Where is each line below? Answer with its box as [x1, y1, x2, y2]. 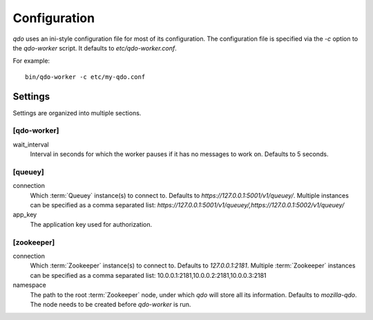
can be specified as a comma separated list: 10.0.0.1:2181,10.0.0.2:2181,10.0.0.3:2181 [30, 271, 267, 279]
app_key [12, 211, 37, 219]
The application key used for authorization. [30, 220, 153, 228]
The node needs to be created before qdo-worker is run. [30, 300, 191, 308]
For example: [12, 57, 50, 65]
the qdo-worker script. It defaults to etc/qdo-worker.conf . [12, 44, 178, 52]
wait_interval [12, 140, 49, 149]
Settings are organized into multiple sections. [12, 109, 142, 117]
